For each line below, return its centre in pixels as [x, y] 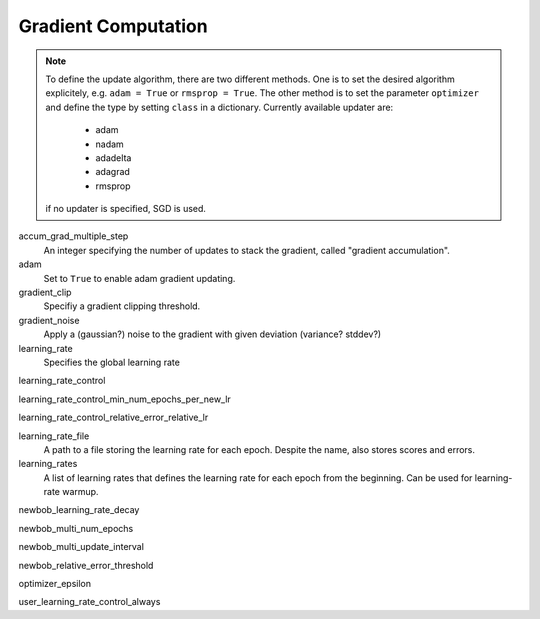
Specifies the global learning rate [111, 362]
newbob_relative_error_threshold [86, 565]
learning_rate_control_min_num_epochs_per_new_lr [125, 399]
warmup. [80, 492]
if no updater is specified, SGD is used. [126, 209]
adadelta [113, 157]
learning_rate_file [54, 436]
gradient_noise [49, 320]
